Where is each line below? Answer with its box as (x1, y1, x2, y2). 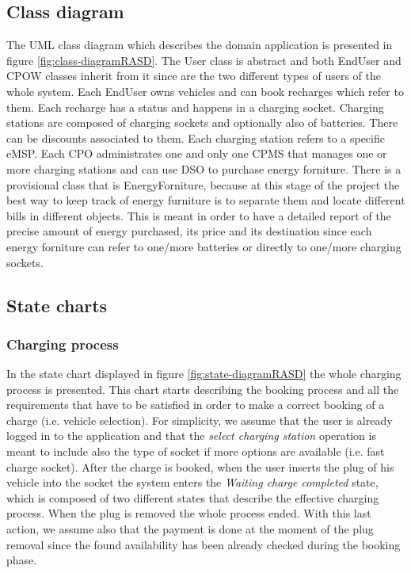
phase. (6, 552, 37, 568)
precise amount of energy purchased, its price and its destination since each (6, 223, 372, 239)
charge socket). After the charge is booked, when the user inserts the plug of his (6, 458, 394, 475)
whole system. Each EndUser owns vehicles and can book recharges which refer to (6, 82, 404, 99)
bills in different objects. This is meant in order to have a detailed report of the (6, 207, 391, 223)
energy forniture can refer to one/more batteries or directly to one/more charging (6, 238, 401, 254)
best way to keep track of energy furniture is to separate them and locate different (6, 192, 405, 208)
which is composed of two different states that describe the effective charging (6, 489, 379, 506)
